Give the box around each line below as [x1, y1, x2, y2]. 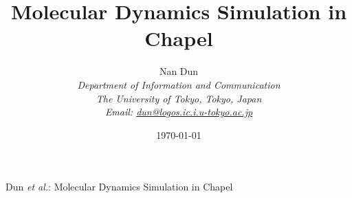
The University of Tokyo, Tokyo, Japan [96, 91, 262, 105]
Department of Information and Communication [77, 77, 280, 91]
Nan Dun [159, 64, 199, 78]
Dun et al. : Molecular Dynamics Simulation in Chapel [5, 179, 233, 194]
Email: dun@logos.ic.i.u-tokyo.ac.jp [104, 104, 253, 119]
